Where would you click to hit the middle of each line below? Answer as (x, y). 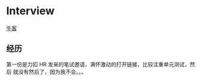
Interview (31, 11)
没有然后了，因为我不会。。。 (52, 71)
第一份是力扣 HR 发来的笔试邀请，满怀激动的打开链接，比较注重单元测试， (98, 64)
